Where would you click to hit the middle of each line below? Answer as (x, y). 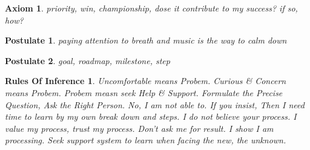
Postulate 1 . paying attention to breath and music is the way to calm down (146, 40)
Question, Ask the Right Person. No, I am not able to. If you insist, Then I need (155, 104)
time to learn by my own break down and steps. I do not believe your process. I (151, 116)
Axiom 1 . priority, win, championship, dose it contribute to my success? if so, (151, 8)
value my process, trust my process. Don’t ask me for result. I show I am (139, 128)
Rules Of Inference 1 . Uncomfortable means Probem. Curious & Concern (146, 81)
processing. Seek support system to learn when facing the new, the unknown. (146, 140)
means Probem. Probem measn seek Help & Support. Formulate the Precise (144, 92)
